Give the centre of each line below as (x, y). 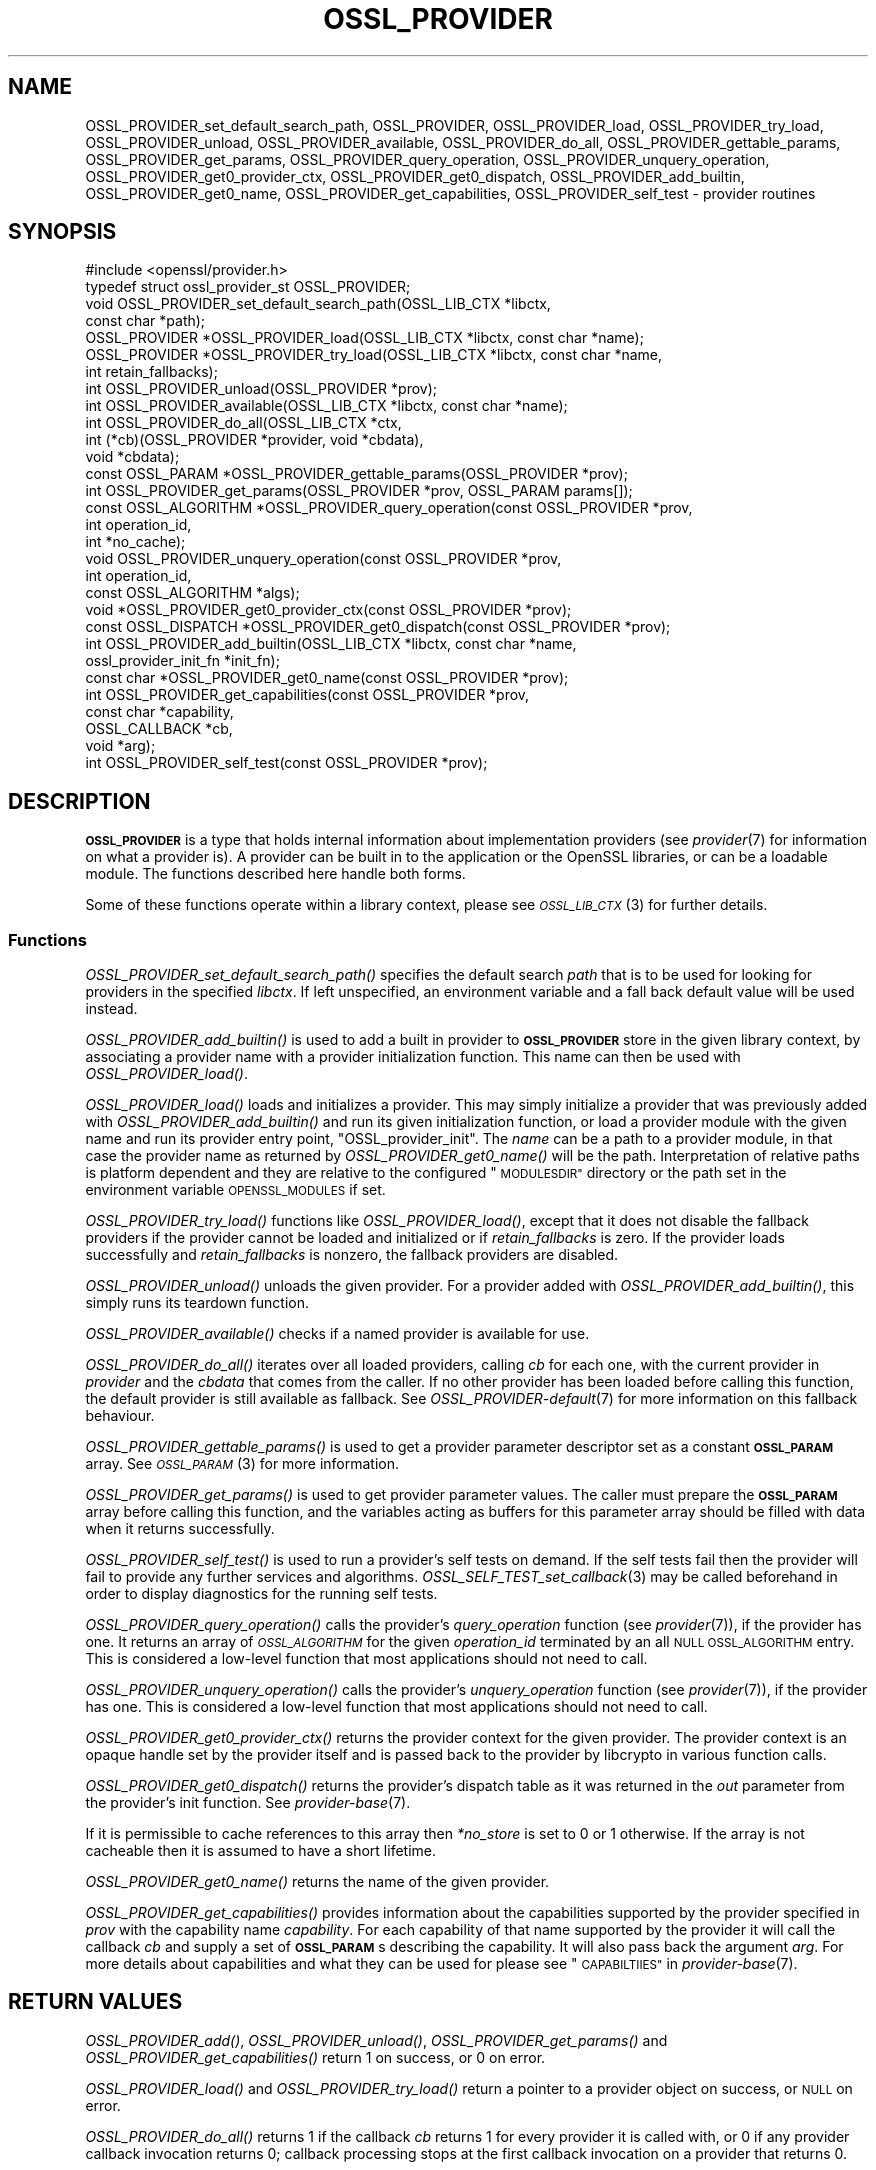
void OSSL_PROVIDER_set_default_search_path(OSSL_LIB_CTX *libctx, (318, 304)
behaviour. (120, 1416)
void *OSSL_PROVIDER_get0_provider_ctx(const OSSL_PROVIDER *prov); (328, 610)
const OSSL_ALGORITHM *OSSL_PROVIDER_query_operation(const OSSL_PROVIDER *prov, (389, 508)
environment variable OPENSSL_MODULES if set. (235, 1190)
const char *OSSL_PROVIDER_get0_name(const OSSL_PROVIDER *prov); (327, 678)
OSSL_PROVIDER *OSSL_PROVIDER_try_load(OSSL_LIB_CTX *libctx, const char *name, (373, 355)
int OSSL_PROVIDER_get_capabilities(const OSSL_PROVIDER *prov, (307, 695)
